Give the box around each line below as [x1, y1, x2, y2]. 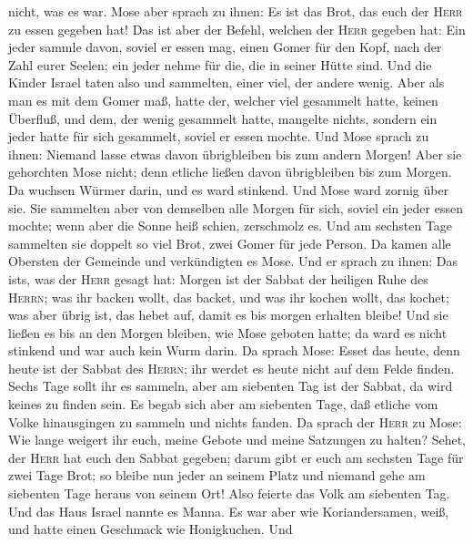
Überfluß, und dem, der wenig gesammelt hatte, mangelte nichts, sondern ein [8, 108, 438, 128]
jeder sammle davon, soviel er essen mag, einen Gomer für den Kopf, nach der [8, 37, 442, 56]
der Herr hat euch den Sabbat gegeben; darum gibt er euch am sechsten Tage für [8, 447, 464, 467]
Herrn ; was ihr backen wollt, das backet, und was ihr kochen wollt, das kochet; [8, 287, 449, 306]
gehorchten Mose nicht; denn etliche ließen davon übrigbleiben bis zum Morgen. [8, 162, 452, 181]
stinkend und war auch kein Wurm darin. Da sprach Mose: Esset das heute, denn [8, 341, 460, 360]
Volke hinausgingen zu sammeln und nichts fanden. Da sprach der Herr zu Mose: [8, 412, 462, 431]
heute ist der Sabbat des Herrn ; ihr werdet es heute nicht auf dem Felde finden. [8, 358, 455, 377]
